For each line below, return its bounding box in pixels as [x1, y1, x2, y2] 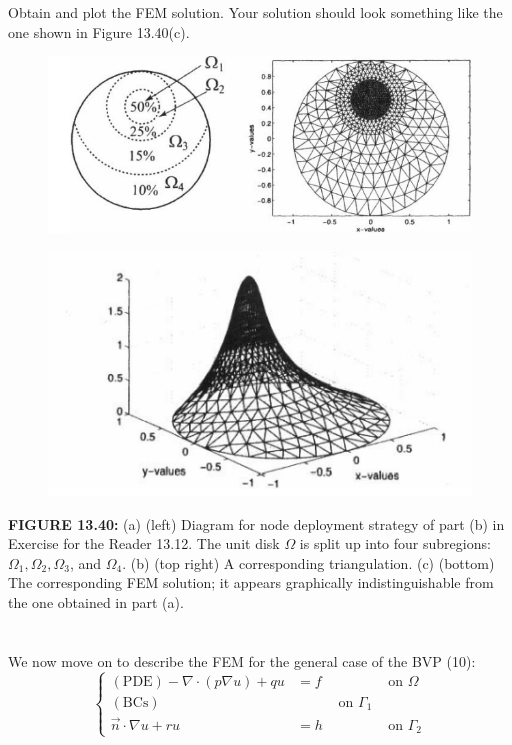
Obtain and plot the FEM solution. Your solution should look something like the [8, 2, 503, 22]
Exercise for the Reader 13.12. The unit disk [8, 533, 280, 554]
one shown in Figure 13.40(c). [8, 21, 190, 42]
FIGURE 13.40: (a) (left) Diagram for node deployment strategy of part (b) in [8, 513, 505, 534]
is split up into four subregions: [299, 533, 491, 554]
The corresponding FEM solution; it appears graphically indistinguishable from [8, 572, 494, 593]
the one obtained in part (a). [8, 592, 184, 612]
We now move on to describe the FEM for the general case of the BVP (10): [8, 650, 476, 671]
